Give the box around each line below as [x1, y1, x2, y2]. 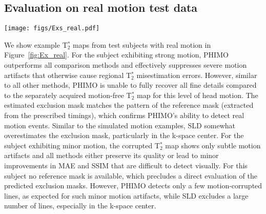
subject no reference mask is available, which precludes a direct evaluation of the [4, 170, 257, 181]
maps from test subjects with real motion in [73, 39, 211, 50]
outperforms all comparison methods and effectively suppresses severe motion [4, 60, 247, 70]
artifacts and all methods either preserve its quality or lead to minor [4, 150, 219, 161]
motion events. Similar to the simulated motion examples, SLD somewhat [4, 120, 236, 130]
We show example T [4, 39, 68, 50]
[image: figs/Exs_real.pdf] [4, 25, 100, 32]
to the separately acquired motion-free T [4, 89, 132, 100]
